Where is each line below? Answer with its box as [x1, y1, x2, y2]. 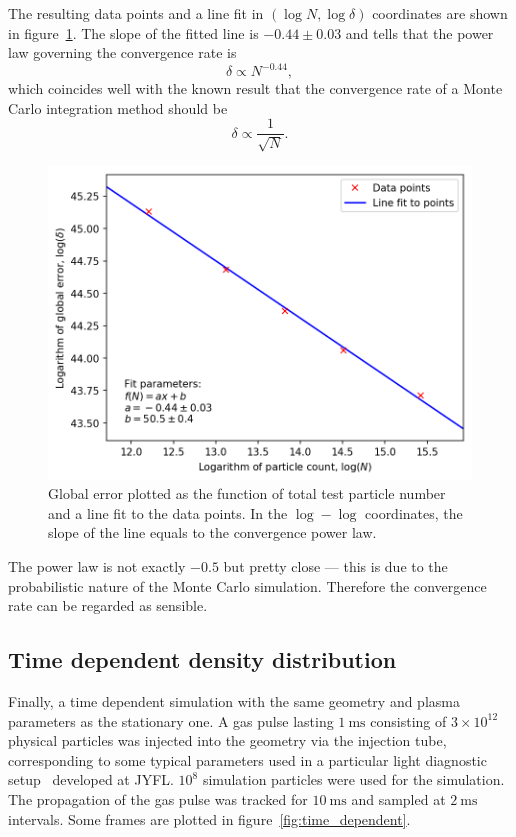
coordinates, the [365, 502, 463, 523]
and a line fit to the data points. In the [48, 502, 288, 523]
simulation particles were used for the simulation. [202, 769, 505, 790]
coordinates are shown [372, 3, 508, 23]
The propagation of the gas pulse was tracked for [8, 788, 308, 809]
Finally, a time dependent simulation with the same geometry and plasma [8, 690, 460, 711]
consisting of [370, 710, 447, 731]
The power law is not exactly [8, 555, 186, 576]
